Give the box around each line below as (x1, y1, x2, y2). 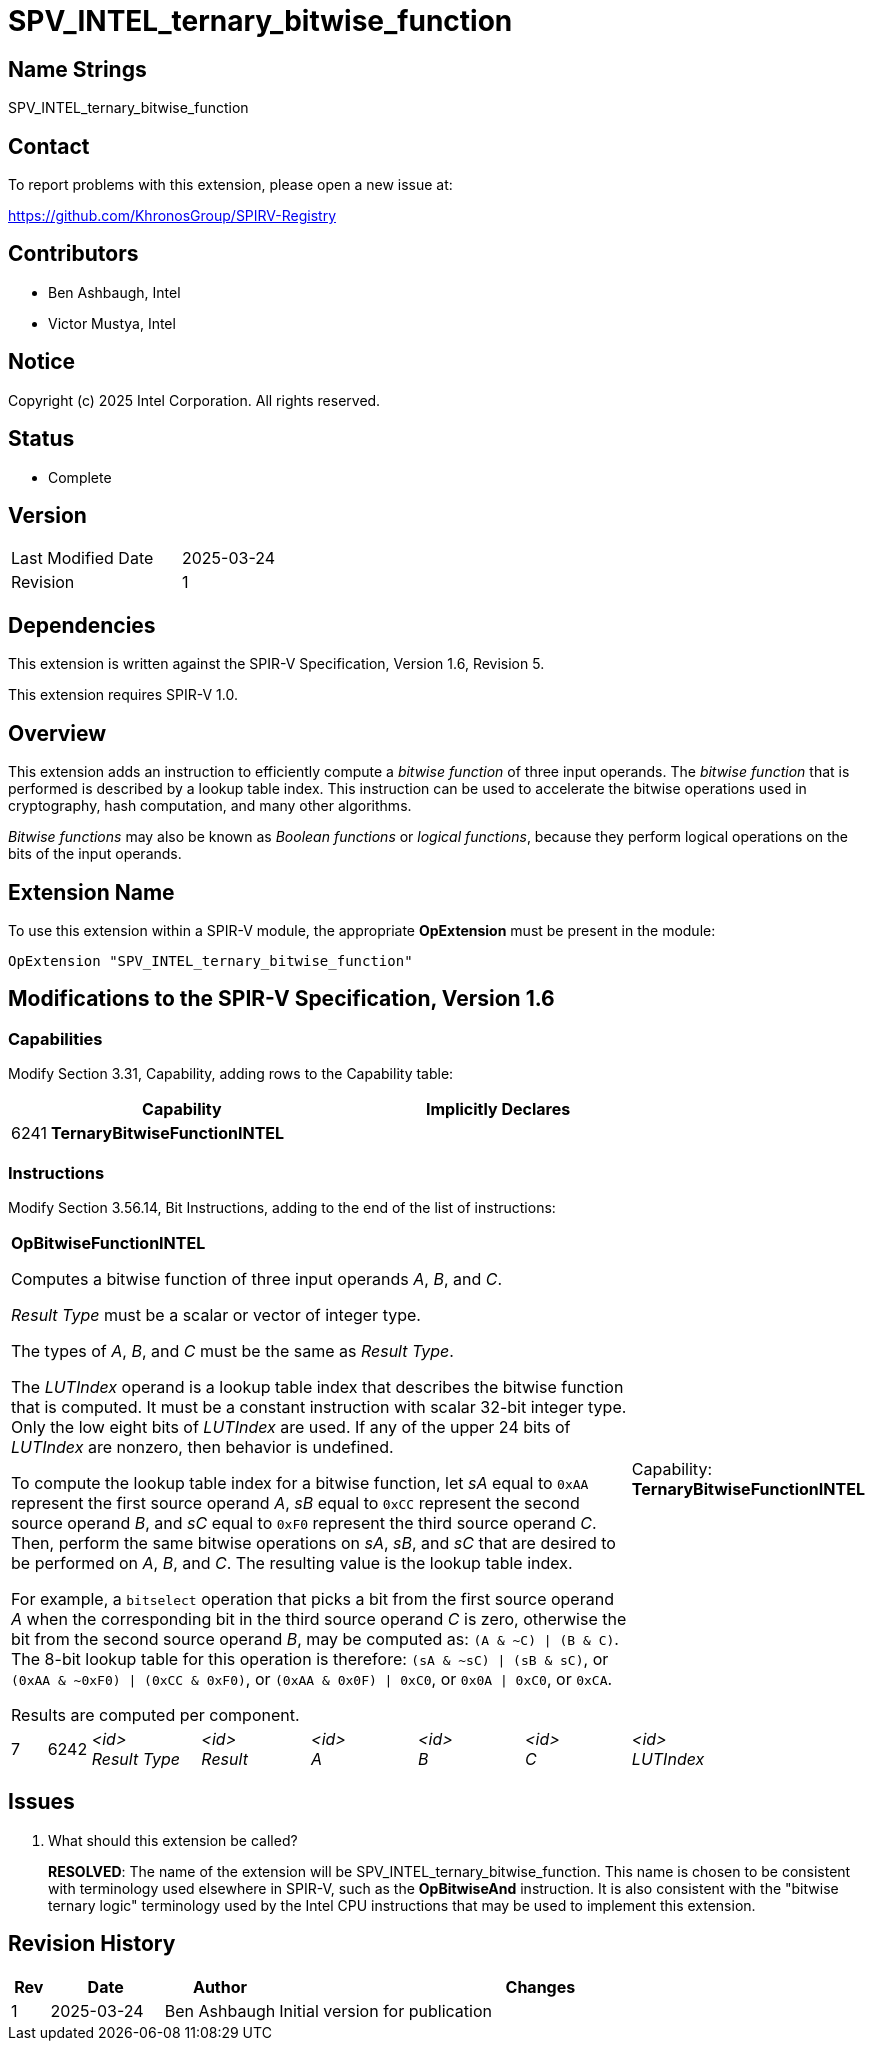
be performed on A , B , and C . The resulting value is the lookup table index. (11, 1552, 573, 1573)
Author (192, 1976, 248, 1997)
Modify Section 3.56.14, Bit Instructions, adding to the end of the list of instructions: (8, 1198, 556, 1216)
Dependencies (8, 612, 156, 638)
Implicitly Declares (426, 1099, 571, 1120)
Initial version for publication (279, 2000, 492, 2021)
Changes (505, 1976, 576, 1997)
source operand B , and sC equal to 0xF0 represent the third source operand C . (11, 1512, 597, 1533)
